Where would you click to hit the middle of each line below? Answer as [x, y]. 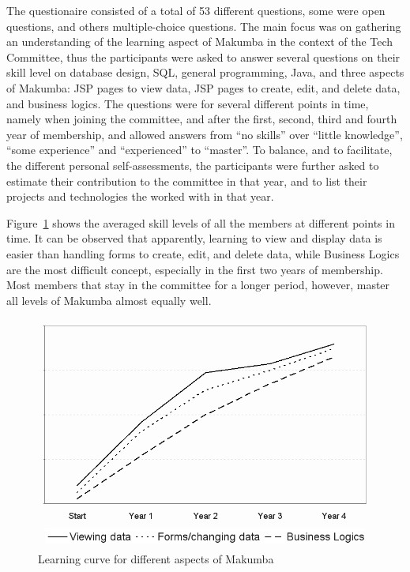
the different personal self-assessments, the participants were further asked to [193, 165]
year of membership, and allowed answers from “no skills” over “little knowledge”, [205, 134]
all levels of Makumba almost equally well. [109, 300]
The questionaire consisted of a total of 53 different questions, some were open [196, 10]
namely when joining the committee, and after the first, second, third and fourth [202, 119]
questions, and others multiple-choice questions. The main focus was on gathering [204, 26]
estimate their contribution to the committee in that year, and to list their [187, 181]
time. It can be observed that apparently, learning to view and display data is [194, 238]
